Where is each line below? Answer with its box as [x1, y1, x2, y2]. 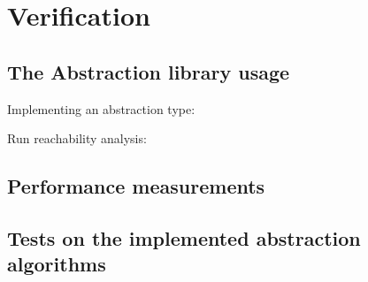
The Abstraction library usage [7, 57, 290, 85]
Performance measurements [7, 172, 265, 200]
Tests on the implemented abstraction [7, 224, 361, 251]
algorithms [7, 250, 106, 278]
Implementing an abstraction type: [7, 99, 195, 118]
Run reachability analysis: [7, 129, 147, 148]
